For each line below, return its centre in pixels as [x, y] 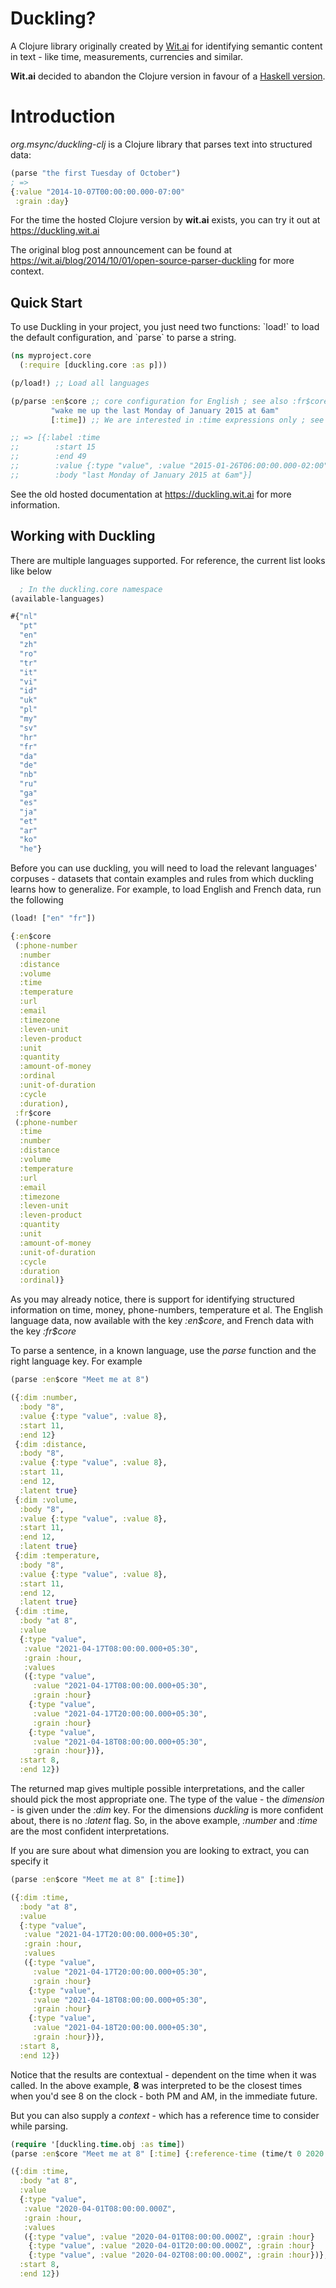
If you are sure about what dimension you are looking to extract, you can [160, 1850]
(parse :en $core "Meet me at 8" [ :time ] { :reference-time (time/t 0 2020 [167, 2153]
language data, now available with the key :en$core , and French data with [162, 1321]
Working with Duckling [83, 536]
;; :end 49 [48, 457]
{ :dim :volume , [46, 1500]
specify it [29, 1861]
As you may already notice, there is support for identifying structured [152, 1299]
